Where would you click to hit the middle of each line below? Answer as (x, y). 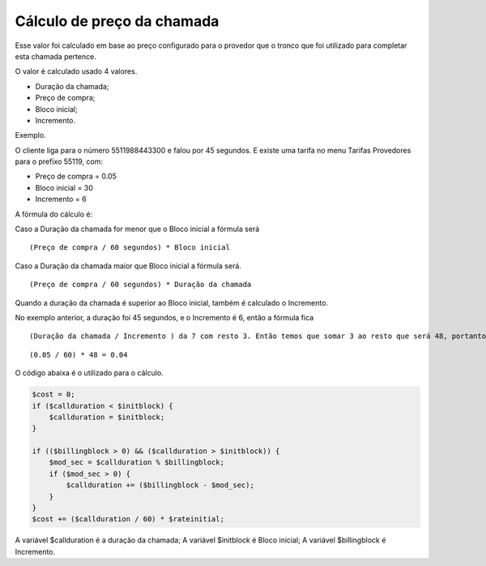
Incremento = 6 (61, 199)
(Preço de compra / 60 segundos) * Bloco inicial (130, 248)
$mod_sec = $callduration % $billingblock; (136, 463)
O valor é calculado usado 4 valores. (76, 71)
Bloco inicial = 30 (64, 187)
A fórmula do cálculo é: (54, 214)
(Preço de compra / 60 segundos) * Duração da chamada (141, 285)
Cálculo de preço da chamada (117, 21)
